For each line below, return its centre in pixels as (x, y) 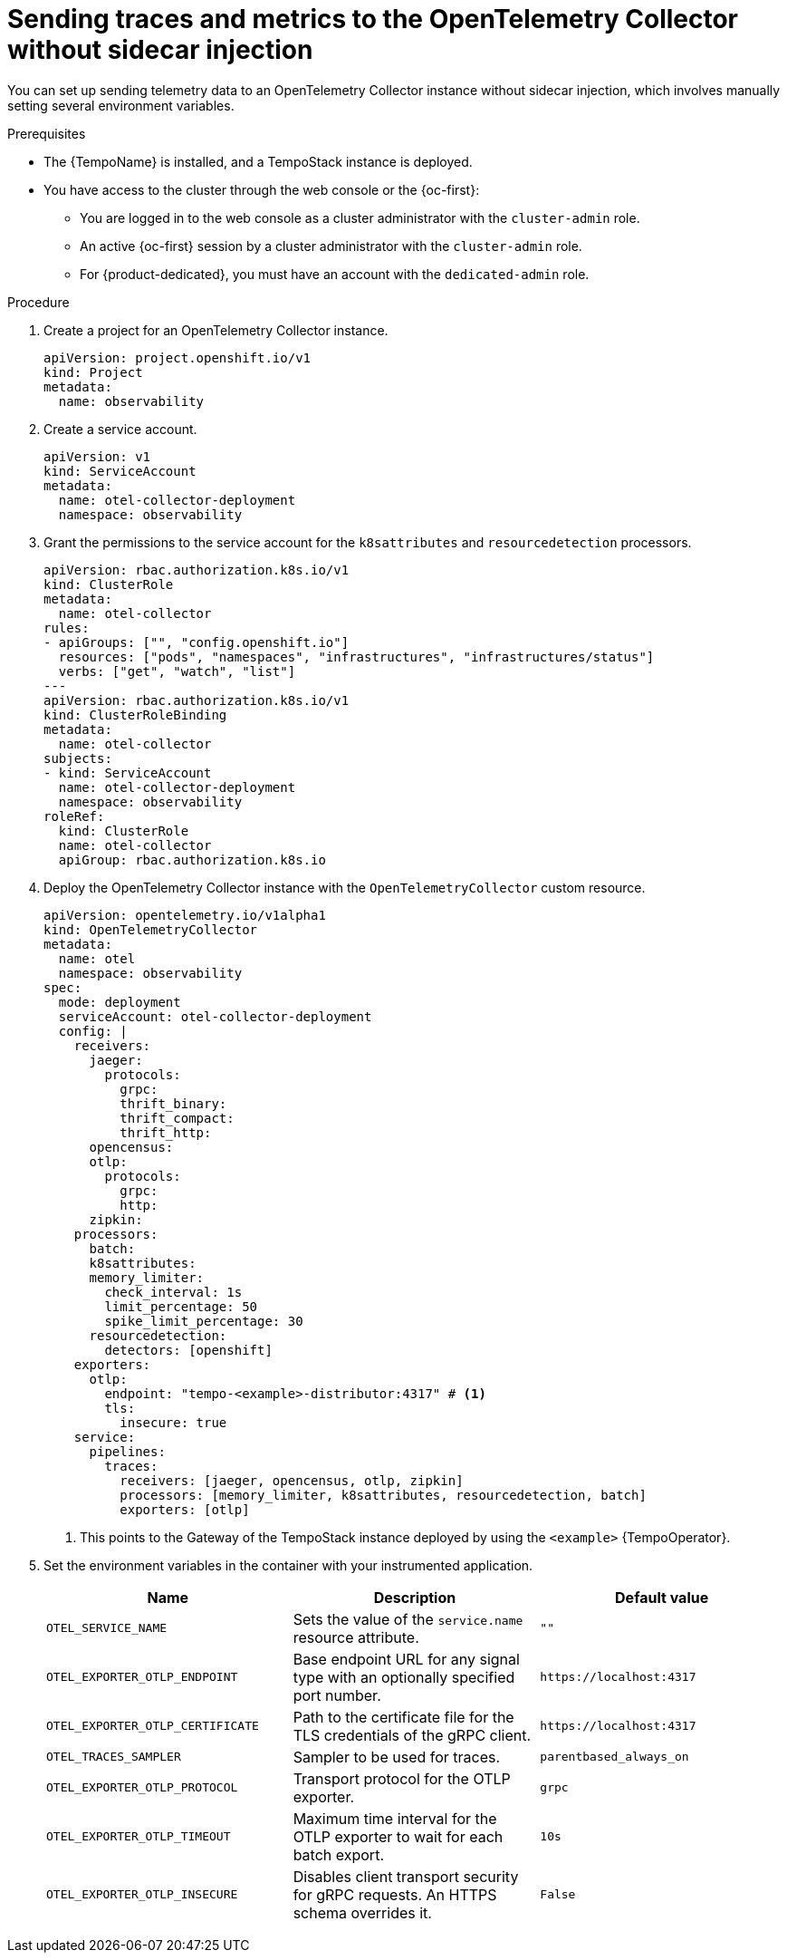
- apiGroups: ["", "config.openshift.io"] (197, 642)
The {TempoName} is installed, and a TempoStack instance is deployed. (258, 161)
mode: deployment (120, 1002)
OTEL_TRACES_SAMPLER (114, 1757)
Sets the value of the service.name (408, 1619)
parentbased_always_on (614, 1757)
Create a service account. (120, 429)
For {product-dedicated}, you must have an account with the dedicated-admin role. (335, 274)
